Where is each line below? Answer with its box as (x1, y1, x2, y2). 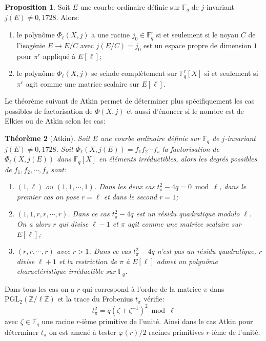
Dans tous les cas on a (5, 283, 75, 294)
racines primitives (149, 326, 204, 337)
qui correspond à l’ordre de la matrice (82, 283, 201, 294)
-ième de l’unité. (209, 326, 260, 337)
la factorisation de (162, 143, 219, 154)
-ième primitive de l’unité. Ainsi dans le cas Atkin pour (79, 316, 253, 327)
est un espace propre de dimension (143, 39, 252, 50)
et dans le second (104, 191, 157, 202)
